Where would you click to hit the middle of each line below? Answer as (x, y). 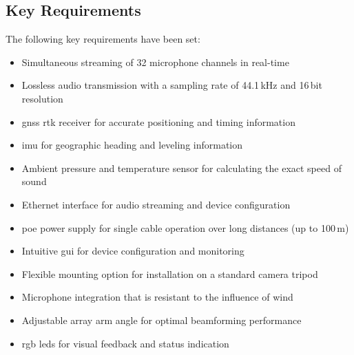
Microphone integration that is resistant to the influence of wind (157, 297)
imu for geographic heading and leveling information (132, 145)
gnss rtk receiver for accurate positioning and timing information (158, 121)
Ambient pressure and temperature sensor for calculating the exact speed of (181, 168)
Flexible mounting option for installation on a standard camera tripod (170, 273)
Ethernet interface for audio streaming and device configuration (156, 204)
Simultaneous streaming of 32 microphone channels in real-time (155, 62)
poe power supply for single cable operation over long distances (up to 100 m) (185, 227)
